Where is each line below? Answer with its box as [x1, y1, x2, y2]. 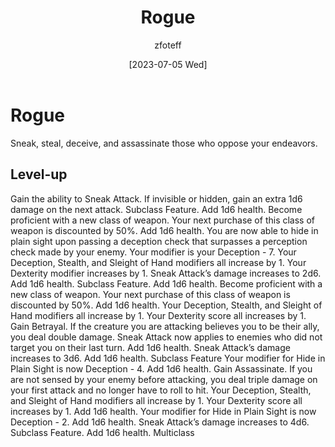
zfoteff [154, 39, 182, 51]
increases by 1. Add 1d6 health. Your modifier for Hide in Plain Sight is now [10, 405, 317, 417]
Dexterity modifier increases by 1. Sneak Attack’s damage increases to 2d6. [10, 267, 322, 279]
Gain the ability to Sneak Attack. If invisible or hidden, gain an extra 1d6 [10, 192, 303, 205]
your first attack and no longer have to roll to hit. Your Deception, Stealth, [10, 384, 312, 396]
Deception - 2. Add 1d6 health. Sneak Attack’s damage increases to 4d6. [10, 416, 310, 428]
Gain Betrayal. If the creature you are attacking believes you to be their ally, [10, 320, 320, 332]
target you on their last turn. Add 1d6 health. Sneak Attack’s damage [10, 341, 291, 353]
